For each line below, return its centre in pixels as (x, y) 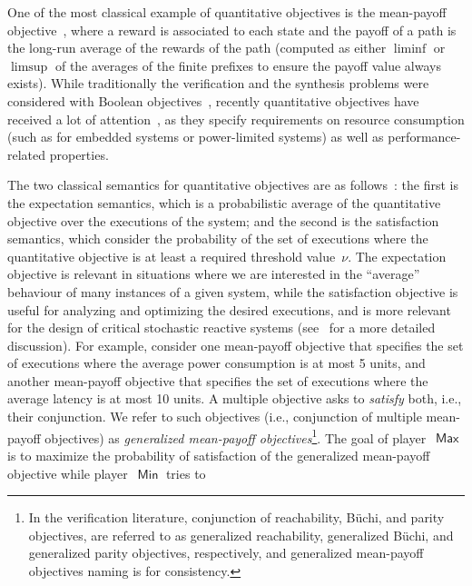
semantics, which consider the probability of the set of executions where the (218, 238)
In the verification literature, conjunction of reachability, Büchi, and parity (236, 517)
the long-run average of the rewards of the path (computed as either (197, 48)
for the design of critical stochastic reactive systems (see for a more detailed (221, 328)
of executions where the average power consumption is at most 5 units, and (216, 363)
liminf (410, 50)
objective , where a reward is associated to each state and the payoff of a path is (232, 30)
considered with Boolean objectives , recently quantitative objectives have (213, 100)
